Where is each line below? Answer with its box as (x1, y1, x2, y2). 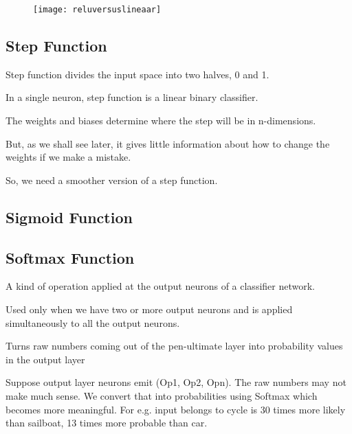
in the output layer (5, 352, 85, 366)
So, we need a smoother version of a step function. (5, 172, 218, 187)
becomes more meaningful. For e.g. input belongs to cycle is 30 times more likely (5, 402, 346, 416)
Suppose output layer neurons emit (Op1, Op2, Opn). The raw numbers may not (5, 375, 346, 389)
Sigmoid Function (5, 206, 133, 227)
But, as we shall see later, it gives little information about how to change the (5, 136, 330, 150)
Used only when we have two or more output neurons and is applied (5, 302, 293, 316)
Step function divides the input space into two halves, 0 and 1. (5, 67, 269, 81)
